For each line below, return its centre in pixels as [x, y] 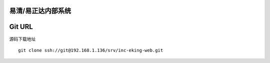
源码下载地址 [22, 39]
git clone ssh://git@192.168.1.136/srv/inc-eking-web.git [91, 50]
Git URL [21, 27]
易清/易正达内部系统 [40, 11]
